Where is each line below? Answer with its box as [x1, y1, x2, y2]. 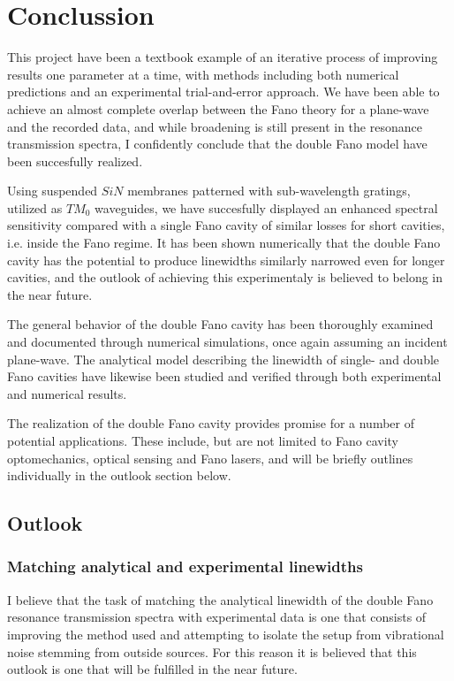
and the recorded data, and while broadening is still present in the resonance [7, 117, 422, 135]
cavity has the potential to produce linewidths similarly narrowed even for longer [7, 250, 445, 269]
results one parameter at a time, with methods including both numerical [7, 65, 399, 83]
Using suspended [7, 181, 98, 200]
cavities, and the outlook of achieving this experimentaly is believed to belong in [7, 268, 443, 287]
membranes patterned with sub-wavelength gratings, [127, 181, 411, 200]
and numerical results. [7, 384, 127, 402]
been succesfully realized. [7, 151, 143, 170]
